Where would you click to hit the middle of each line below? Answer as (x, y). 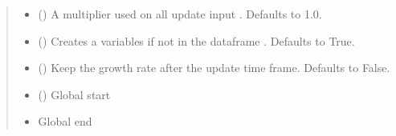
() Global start (74, 94)
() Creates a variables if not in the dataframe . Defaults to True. (196, 40)
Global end (65, 121)
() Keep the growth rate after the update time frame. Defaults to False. (214, 68)
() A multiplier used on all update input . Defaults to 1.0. (180, 14)
